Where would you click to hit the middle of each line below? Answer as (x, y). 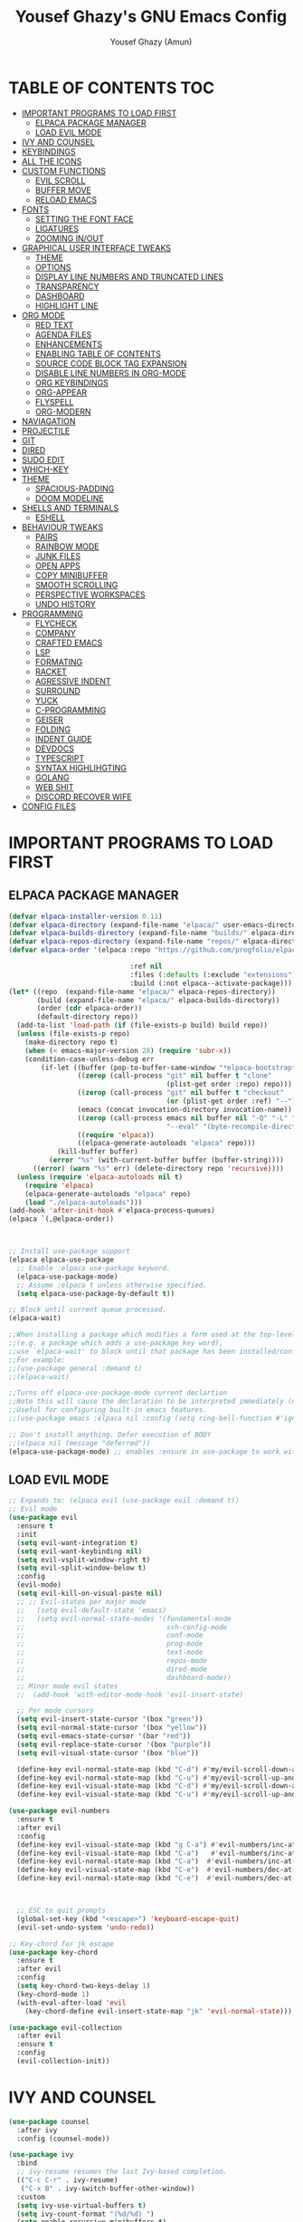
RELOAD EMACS (66, 199)
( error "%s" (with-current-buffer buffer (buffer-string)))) (166, 1160)
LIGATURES (57, 228)
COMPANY (55, 633)
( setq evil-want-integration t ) (78, 1542)
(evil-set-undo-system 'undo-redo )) (85, 1927)
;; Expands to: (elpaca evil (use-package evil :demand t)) (124, 1501)
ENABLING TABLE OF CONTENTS (98, 353)
